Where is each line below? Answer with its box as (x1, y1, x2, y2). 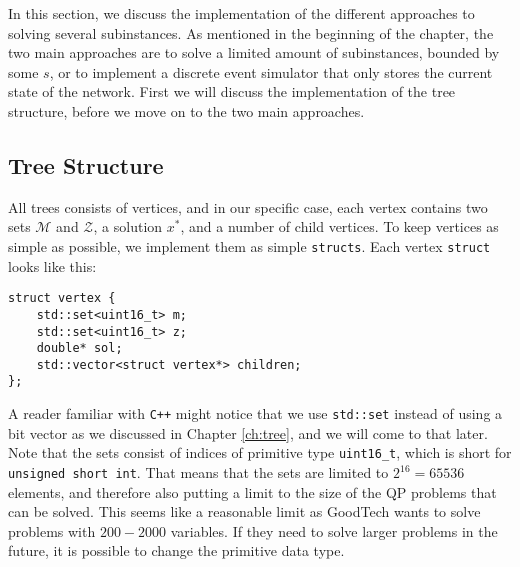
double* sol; (36, 341, 123, 356)
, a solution (93, 216, 163, 237)
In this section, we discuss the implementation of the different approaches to (8, 3, 475, 23)
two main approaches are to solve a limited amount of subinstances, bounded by (8, 42, 500, 63)
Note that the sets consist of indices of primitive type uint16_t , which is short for (8, 442, 512, 463)
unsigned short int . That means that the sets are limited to (8, 462, 389, 483)
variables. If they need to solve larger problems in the (170, 520, 498, 541)
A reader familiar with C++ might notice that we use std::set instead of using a (8, 403, 503, 424)
